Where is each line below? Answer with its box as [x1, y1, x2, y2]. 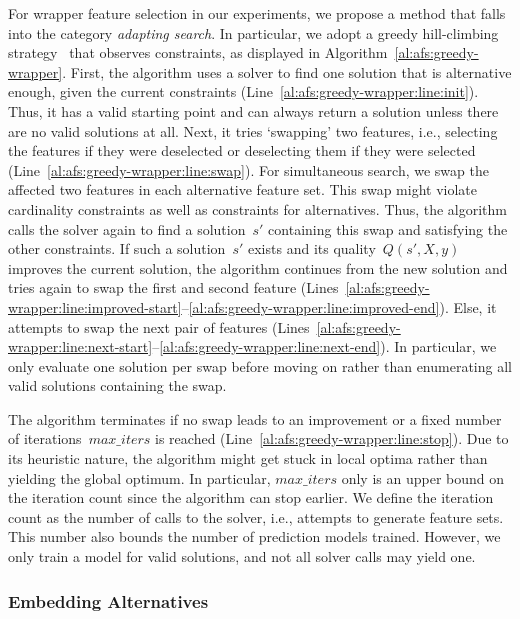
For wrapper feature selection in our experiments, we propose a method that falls [8, 3, 506, 23]
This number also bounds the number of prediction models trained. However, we [8, 526, 501, 547]
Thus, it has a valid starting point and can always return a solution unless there [8, 100, 499, 121]
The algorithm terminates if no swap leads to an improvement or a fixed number [8, 408, 502, 429]
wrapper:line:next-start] [8, 336, 153, 357]
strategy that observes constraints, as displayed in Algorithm [8, 42, 388, 63]
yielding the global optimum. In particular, [8, 467, 271, 488]
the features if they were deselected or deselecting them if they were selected [8, 140, 476, 161]
